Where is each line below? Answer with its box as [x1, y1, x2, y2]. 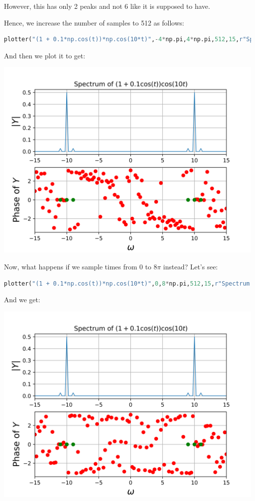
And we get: [4, 294, 40, 305]
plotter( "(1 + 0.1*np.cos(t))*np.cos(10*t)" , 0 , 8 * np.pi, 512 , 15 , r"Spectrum [4, 280, 250, 287]
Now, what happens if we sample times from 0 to [4, 261, 152, 271]
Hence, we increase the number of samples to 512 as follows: [4, 17, 184, 27]
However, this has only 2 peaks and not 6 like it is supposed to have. [4, 1, 210, 11]
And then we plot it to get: [4, 50, 85, 60]
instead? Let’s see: [163, 261, 218, 271]
